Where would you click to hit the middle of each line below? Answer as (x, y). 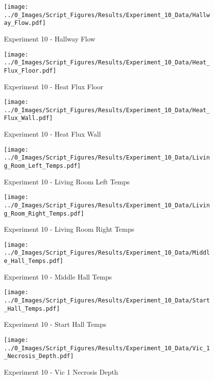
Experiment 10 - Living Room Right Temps (69, 229)
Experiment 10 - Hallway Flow (50, 38)
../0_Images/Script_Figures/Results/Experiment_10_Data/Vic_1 (107, 348)
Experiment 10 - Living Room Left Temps (67, 181)
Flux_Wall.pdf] (29, 118)
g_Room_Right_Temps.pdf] (44, 213)
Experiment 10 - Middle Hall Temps (58, 276)
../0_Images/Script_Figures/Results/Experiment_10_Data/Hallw (107, 15)
